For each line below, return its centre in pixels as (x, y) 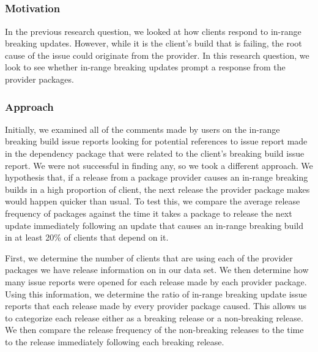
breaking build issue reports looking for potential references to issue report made (156, 141)
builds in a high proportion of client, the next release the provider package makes (157, 189)
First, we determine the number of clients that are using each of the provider (149, 257)
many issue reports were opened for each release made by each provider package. (156, 282)
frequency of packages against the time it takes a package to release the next (149, 213)
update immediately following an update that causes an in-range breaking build (154, 225)
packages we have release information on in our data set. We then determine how (157, 270)
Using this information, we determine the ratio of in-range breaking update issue (156, 294)
